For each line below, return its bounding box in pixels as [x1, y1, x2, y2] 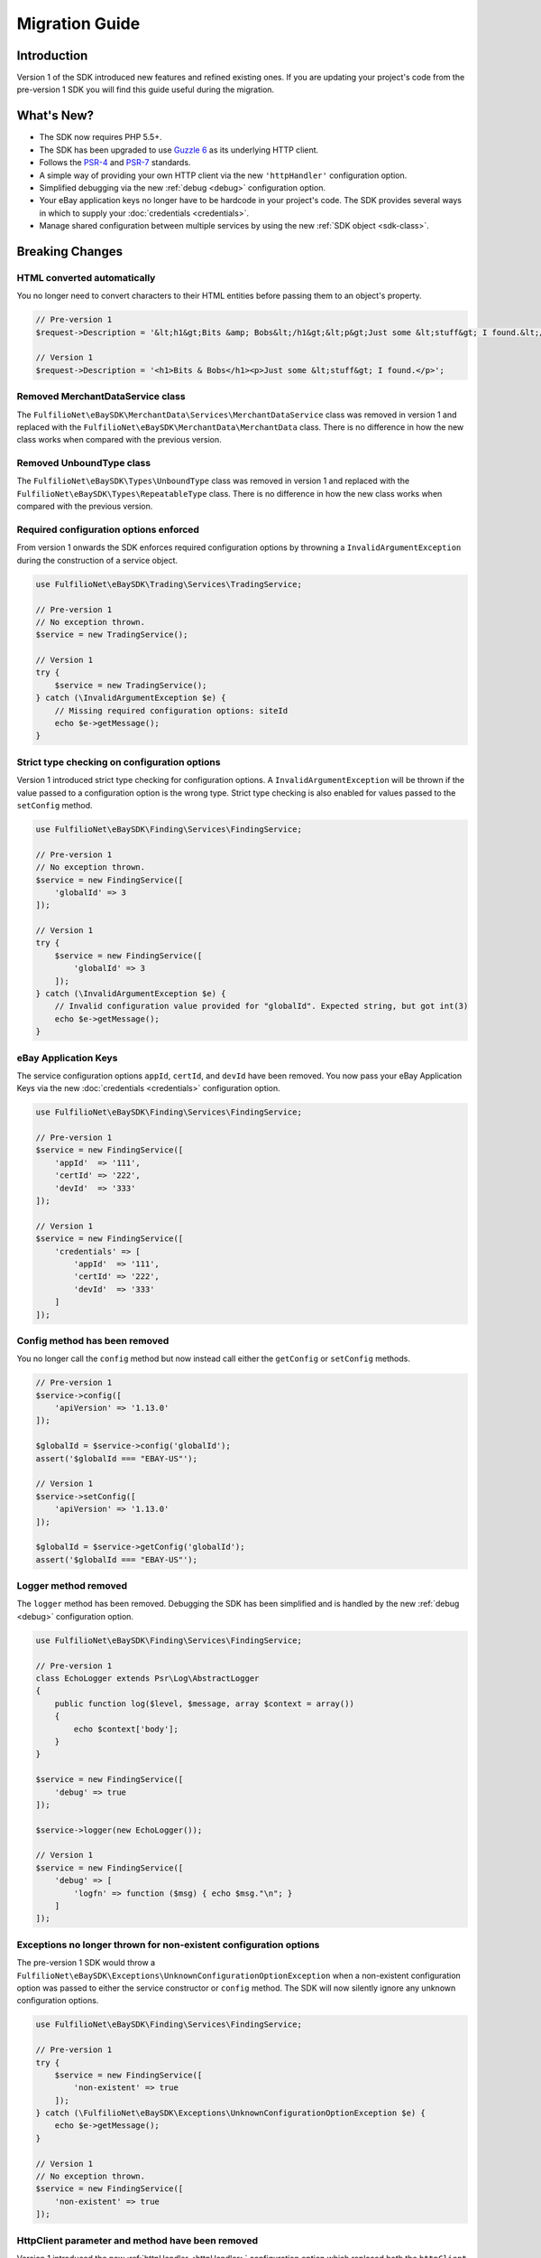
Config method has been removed [16, 1334, 170, 1347]
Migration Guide [16, 14, 141, 33]
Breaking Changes [16, 244, 124, 259]
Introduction [16, 48, 88, 63]
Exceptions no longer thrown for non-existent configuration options [16, 1938, 320, 1951]
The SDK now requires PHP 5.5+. [39, 132, 162, 143]
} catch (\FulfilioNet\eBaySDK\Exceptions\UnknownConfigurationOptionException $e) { [35, 2108, 426, 2118]
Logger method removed [16, 1580, 128, 1592]
